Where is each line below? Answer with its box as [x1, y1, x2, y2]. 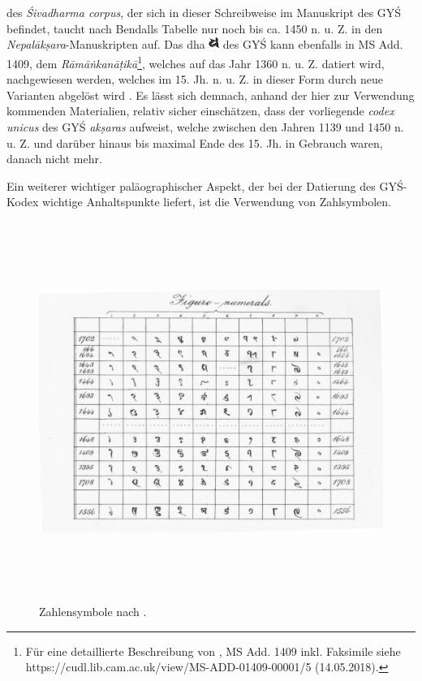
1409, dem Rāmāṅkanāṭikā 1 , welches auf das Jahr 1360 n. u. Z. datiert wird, [6, 52, 385, 71]
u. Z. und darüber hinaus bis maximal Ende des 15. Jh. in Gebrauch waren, [6, 134, 383, 151]
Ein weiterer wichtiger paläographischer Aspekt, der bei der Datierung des [6, 177, 376, 194]
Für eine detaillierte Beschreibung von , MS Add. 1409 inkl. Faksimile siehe [25, 642, 401, 659]
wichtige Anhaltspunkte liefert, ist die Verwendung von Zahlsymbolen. [41, 193, 392, 210]
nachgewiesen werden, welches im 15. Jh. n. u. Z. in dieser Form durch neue [6, 71, 383, 88]
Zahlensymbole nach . [39, 603, 147, 620]
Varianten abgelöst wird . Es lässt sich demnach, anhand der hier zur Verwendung [6, 86, 415, 103]
